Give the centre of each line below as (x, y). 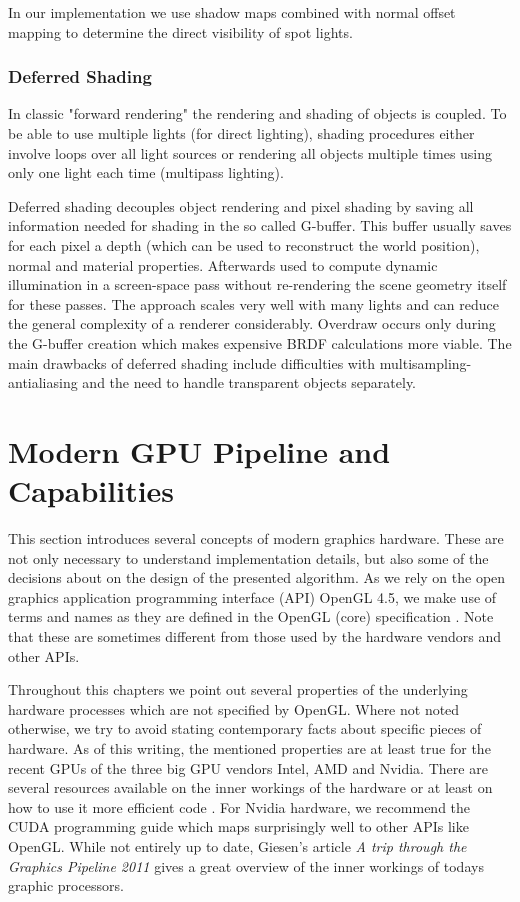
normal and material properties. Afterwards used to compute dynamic (223, 264)
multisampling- (425, 362)
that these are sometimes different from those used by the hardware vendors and (254, 636)
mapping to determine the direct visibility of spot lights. (180, 31)
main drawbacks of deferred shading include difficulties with (192, 362)
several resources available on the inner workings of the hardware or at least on (250, 787)
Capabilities (91, 490)
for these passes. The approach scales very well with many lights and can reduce (254, 303)
